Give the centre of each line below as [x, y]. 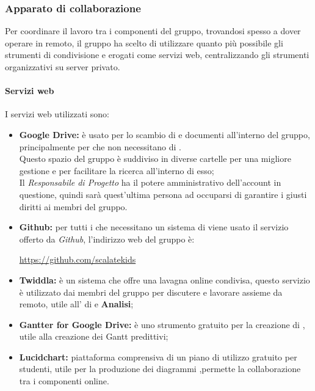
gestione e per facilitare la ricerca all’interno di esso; [117, 170]
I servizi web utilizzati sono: [57, 114]
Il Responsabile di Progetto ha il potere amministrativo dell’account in [150, 182]
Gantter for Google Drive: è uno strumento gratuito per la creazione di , [162, 324]
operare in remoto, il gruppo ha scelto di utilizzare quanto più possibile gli [144, 42]
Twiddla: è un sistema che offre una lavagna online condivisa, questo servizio [165, 280]
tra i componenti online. [64, 381]
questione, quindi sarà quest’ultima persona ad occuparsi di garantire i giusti [163, 194]
